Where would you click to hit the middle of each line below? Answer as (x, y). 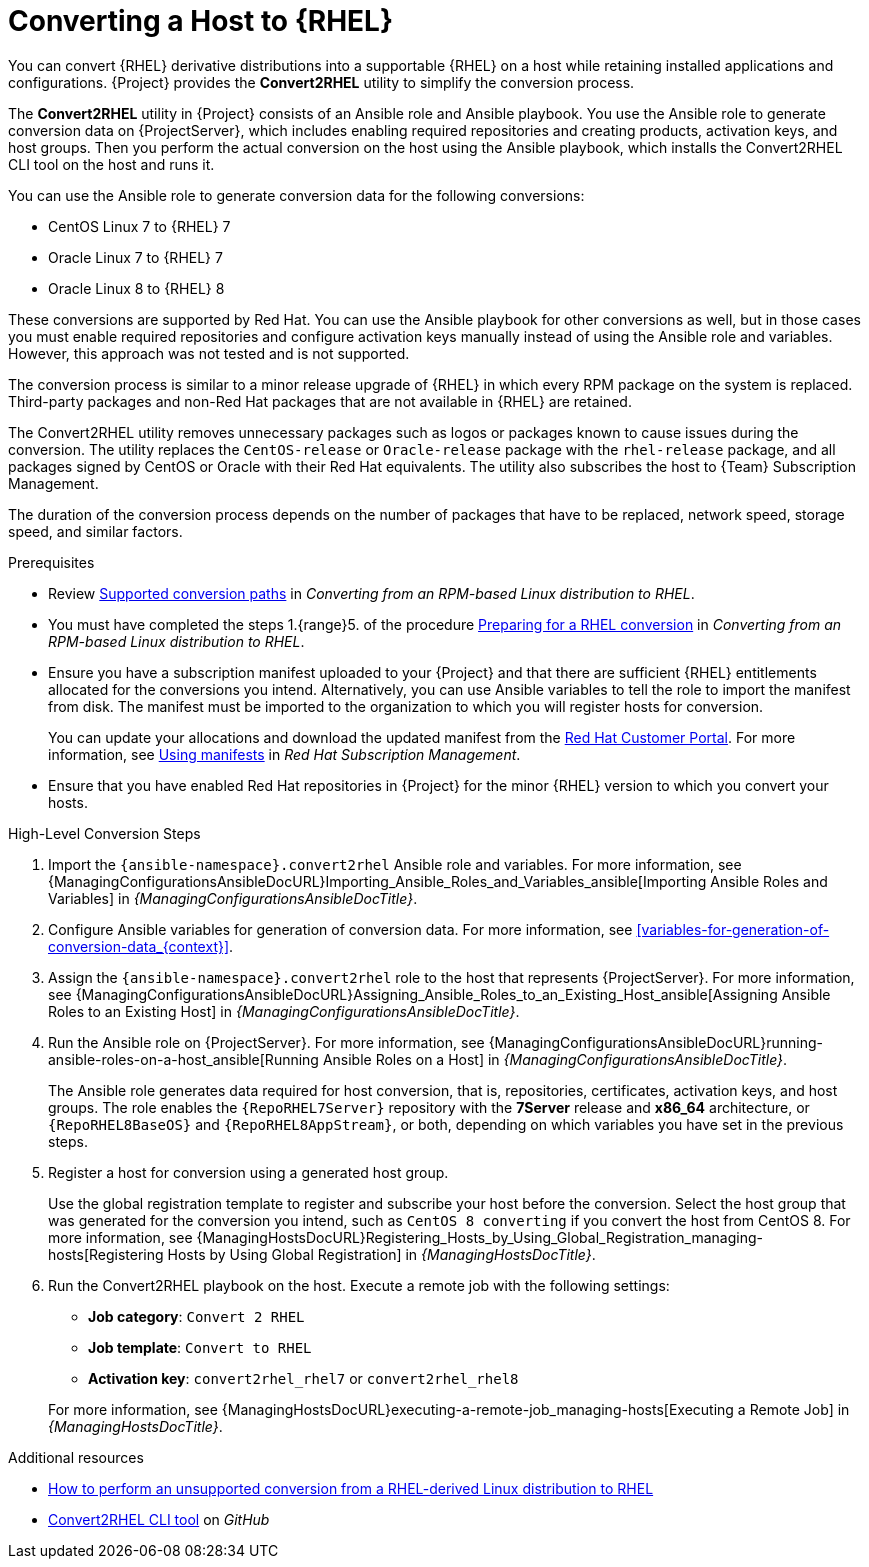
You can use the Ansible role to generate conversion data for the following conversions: (296, 195)
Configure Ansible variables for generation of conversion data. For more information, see (340, 929)
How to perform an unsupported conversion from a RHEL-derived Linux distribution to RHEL (351, 1488)
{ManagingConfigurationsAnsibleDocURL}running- (655, 1042)
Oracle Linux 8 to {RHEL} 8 (136, 288)
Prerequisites (51, 562)
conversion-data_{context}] (139, 946)
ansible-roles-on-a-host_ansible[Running (183, 1059)
